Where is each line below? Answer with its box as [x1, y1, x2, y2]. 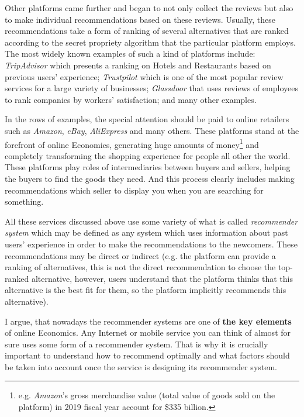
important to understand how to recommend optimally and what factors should [5, 349, 290, 361]
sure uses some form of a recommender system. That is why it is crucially [5, 337, 268, 350]
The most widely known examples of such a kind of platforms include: [5, 47, 255, 60]
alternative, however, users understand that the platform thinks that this [31, 272, 293, 284]
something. [5, 195, 44, 208]
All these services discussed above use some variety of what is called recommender [5, 215, 298, 227]
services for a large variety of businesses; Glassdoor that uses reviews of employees [5, 82, 298, 94]
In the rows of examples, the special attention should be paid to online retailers [5, 113, 289, 125]
